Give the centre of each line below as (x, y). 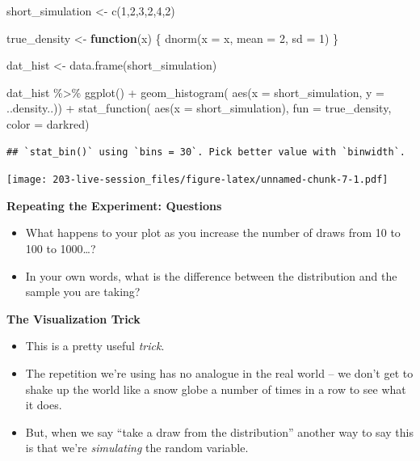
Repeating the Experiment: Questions (114, 205)
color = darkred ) (48, 123)
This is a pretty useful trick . (95, 346)
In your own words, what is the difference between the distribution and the (211, 275)
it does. (44, 405)
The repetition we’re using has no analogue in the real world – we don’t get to (219, 372)
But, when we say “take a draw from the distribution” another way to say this (219, 431)
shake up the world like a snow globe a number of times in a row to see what (216, 389)
